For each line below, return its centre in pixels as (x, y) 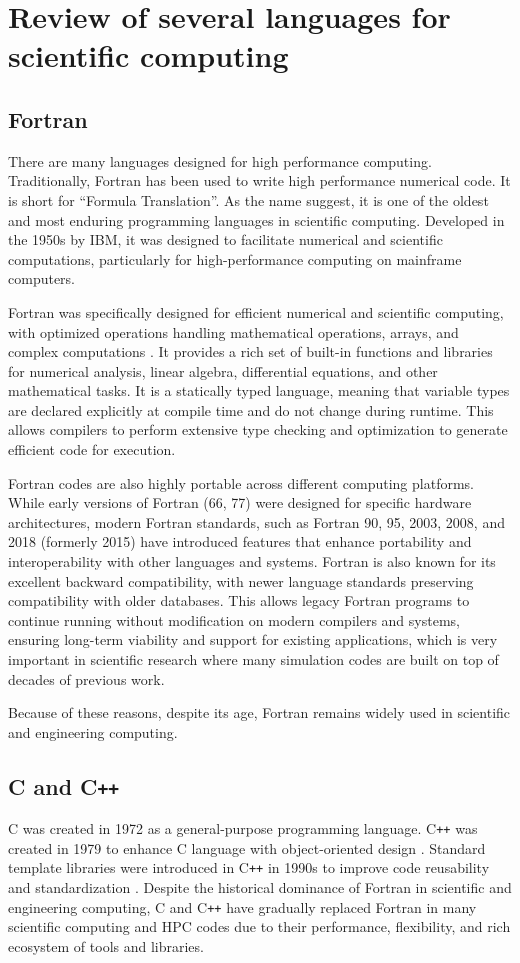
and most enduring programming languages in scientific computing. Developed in (256, 219)
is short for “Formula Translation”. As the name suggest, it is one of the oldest (248, 199)
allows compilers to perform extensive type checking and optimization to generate (258, 429)
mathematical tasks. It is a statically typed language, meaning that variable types (259, 390)
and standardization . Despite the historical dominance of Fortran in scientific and (260, 887)
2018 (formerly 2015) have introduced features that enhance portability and (240, 541)
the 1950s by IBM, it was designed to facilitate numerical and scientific (225, 239)
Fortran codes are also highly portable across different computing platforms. (241, 482)
